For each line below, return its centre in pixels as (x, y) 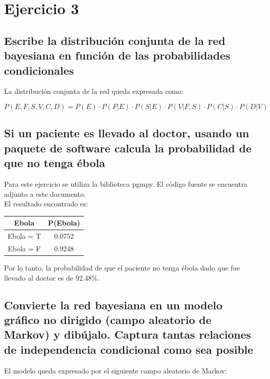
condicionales (39, 70)
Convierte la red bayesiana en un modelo (113, 305)
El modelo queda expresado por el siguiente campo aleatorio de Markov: (116, 370)
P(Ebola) (64, 223)
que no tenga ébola (55, 163)
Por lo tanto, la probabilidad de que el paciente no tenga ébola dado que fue (122, 267)
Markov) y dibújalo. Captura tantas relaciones (128, 334)
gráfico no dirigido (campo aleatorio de (108, 319)
